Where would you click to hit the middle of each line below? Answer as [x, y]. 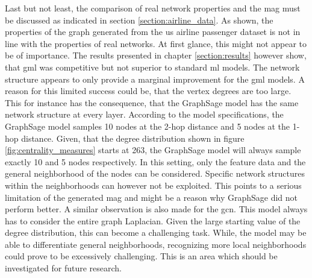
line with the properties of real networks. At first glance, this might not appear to [156, 43]
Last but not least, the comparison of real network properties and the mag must [153, 8]
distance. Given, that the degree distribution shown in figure [133, 138]
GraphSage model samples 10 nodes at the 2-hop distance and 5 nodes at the [148, 126]
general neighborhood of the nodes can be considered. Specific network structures [155, 173]
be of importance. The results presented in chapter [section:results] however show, [156, 55]
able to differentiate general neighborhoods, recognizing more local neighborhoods [156, 244]
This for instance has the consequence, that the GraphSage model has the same [152, 102]
